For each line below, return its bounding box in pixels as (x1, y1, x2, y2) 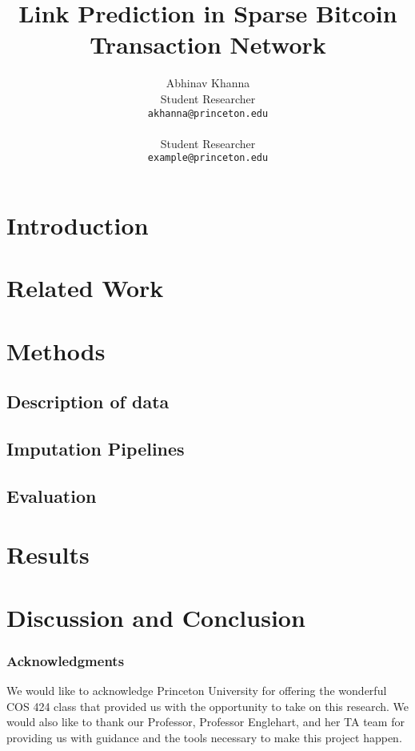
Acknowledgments (6, 650, 125, 670)
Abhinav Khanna (166, 74, 250, 91)
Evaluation (6, 483, 97, 508)
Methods (6, 334, 106, 367)
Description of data (6, 389, 170, 414)
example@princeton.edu (147, 152, 269, 164)
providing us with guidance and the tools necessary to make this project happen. (6, 729, 402, 746)
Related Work (6, 271, 164, 304)
